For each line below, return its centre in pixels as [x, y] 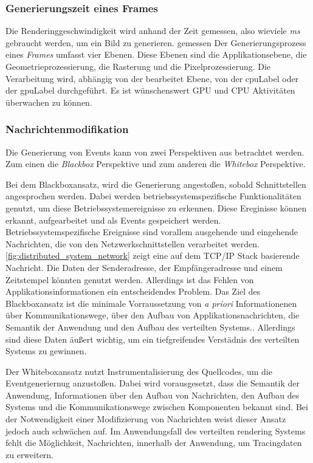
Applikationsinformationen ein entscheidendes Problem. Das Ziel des [133, 291]
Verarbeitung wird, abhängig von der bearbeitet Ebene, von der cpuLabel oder [152, 78]
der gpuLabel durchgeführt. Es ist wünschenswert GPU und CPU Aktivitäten [150, 90]
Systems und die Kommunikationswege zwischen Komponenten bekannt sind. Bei [157, 407]
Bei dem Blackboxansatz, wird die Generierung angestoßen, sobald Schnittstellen [156, 184]
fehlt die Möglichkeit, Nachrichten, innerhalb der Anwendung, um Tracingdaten [154, 443]
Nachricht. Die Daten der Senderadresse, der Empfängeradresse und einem [144, 267]
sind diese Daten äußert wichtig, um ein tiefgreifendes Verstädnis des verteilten [153, 339]
